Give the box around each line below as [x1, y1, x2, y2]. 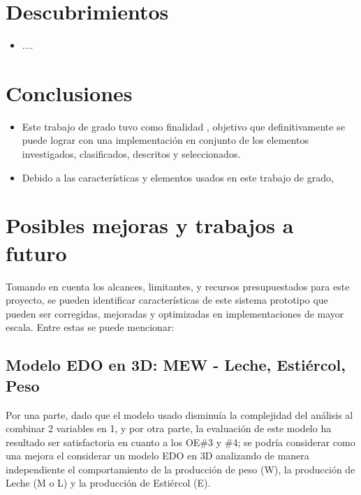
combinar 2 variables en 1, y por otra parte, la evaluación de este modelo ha [6, 421, 332, 436]
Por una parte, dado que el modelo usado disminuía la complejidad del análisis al [6, 407, 353, 422]
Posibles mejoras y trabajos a [6, 211, 294, 239]
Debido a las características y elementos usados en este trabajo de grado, [22, 170, 334, 184]
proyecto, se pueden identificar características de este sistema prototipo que [6, 293, 328, 307]
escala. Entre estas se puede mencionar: [6, 320, 175, 334]
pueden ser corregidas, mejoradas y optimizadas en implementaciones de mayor [6, 306, 344, 320]
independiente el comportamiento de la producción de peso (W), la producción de [6, 461, 355, 476]
